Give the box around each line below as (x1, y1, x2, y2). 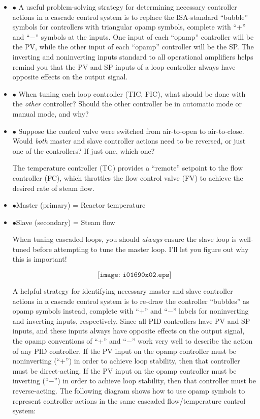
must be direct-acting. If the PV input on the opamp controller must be (12, 365, 237, 376)
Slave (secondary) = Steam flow (16, 216, 115, 227)
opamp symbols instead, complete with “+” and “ (12, 305, 168, 316)
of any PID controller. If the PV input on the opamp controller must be (12, 345, 237, 356)
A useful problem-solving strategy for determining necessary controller (18, 2, 237, 12)
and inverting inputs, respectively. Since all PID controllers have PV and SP (12, 315, 250, 326)
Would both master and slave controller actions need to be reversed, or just (12, 135, 246, 146)
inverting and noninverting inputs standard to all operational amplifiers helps (12, 51, 253, 62)
